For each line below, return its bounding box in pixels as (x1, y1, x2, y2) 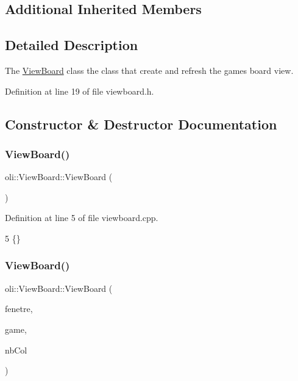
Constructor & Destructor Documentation (5, 114, 277, 133)
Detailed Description (5, 35, 138, 54)
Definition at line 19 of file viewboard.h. (5, 84, 154, 97)
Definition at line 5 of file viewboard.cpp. (5, 211, 158, 224)
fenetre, (5, 302, 33, 315)
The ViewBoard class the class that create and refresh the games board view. (5, 64, 294, 76)
